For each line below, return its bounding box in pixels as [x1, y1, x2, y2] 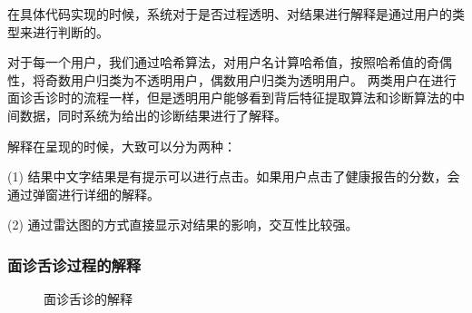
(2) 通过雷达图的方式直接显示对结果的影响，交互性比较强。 [7, 215, 359, 234]
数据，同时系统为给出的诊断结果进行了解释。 [19, 105, 287, 124]
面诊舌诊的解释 [44, 289, 133, 308]
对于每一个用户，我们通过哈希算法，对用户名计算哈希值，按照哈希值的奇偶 [7, 53, 452, 72]
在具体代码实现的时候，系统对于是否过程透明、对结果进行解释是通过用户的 [7, 5, 452, 23]
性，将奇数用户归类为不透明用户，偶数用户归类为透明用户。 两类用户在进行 [7, 70, 457, 89]
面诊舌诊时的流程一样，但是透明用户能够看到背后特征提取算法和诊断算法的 [7, 88, 452, 107]
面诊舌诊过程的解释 [7, 253, 142, 276]
